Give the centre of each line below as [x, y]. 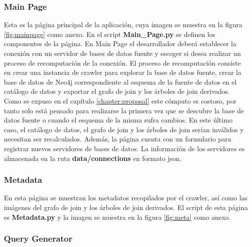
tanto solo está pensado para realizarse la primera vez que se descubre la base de [124, 110]
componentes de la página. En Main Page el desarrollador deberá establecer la [120, 44]
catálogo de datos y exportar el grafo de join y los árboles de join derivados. [117, 91]
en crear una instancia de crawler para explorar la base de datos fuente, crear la [123, 72]
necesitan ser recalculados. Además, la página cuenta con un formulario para [118, 139]
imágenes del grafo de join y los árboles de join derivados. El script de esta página [126, 207]
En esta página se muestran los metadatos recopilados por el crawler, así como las [126, 198]
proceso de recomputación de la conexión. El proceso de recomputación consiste [122, 62]
